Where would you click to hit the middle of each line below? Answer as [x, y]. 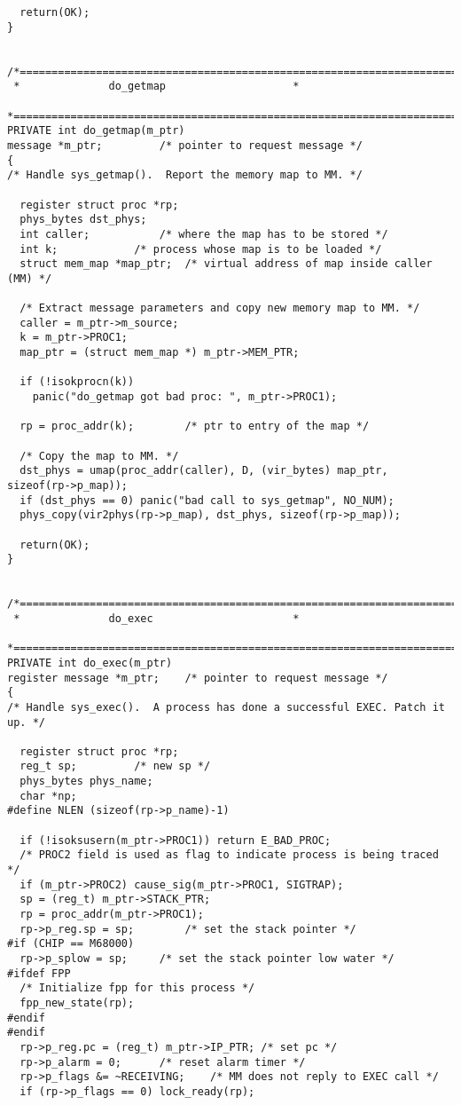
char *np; [48, 796]
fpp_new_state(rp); [77, 1002]
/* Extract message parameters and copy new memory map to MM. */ [220, 308]
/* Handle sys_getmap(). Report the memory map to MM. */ [185, 175]
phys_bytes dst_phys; [83, 220]
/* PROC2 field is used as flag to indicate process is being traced [229, 855]
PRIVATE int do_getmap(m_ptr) [96, 131]
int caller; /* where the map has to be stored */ [204, 234]
